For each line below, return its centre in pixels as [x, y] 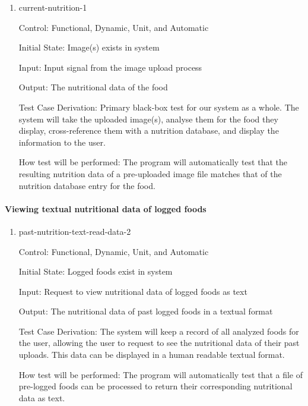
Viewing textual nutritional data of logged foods [106, 208]
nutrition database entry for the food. [87, 185]
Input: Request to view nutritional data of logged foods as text [133, 291]
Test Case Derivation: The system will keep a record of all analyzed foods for [159, 331]
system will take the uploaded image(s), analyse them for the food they [148, 119]
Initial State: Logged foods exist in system [96, 271]
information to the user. [62, 142]
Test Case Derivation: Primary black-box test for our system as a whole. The [159, 107]
